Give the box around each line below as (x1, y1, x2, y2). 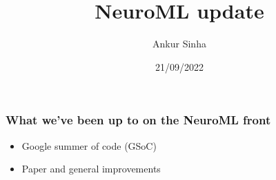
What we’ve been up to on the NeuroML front (6, 111, 271, 128)
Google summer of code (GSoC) (21, 138, 157, 153)
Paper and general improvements (21, 161, 161, 176)
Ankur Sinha (152, 36, 206, 51)
